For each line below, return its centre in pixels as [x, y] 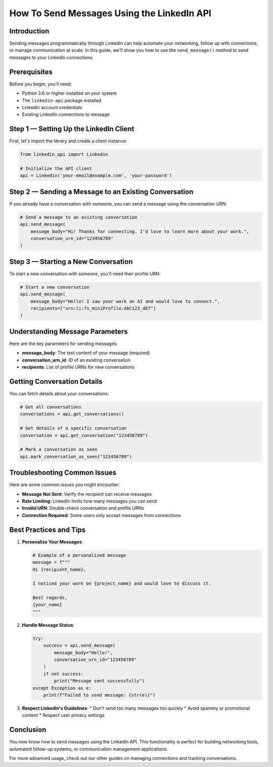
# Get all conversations [51, 407]
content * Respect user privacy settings [63, 715]
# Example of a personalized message [79, 555]
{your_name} [48, 605]
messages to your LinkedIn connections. [52, 57]
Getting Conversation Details [56, 381]
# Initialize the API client [56, 168]
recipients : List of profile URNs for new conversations [78, 367]
